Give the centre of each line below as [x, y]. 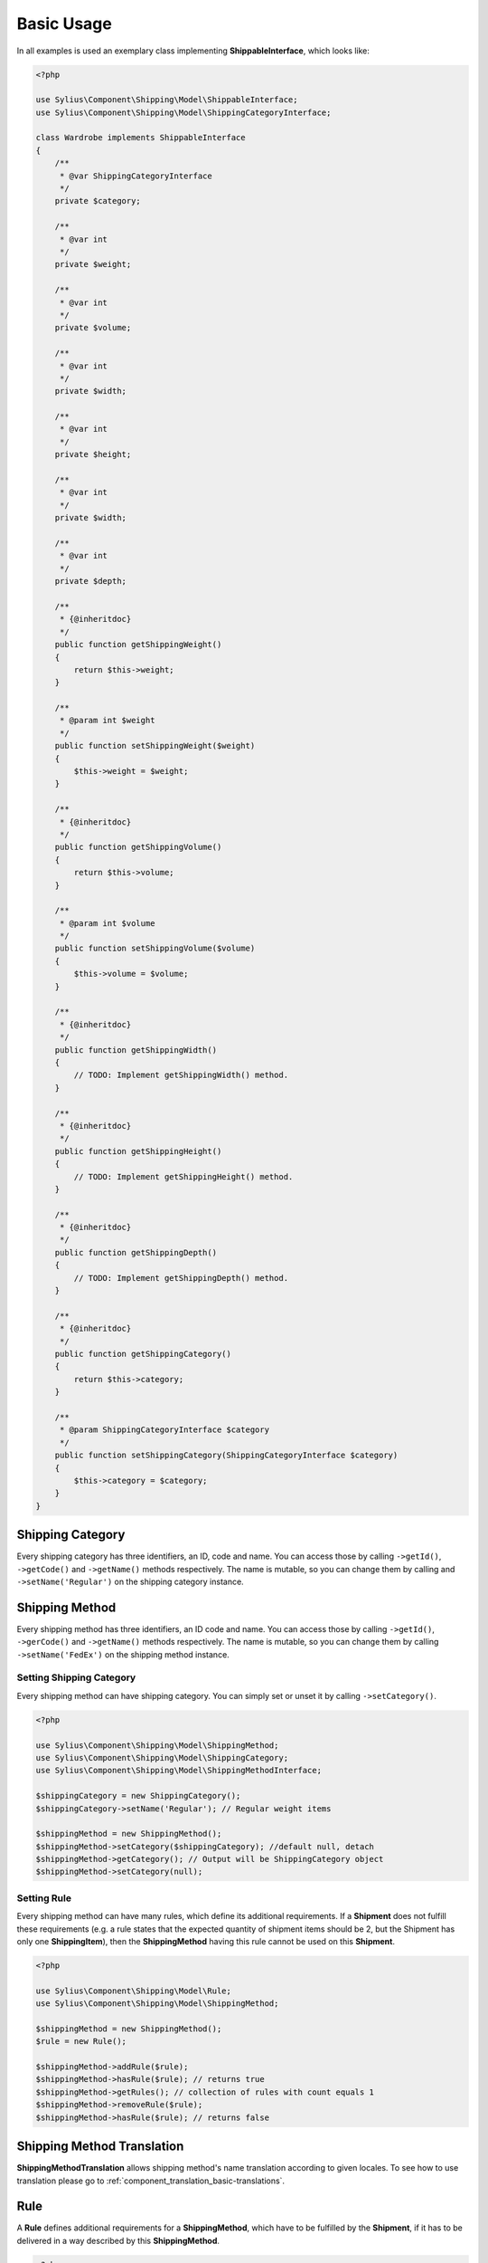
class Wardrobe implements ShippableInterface [141, 138]
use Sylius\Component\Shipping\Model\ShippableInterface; [167, 100]
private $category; [98, 201]
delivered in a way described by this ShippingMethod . [118, 2240]
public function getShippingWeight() [138, 645]
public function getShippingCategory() [143, 1354]
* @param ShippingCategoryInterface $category [164, 1430]
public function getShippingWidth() [136, 1050]
